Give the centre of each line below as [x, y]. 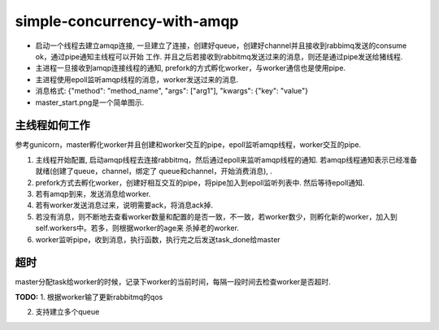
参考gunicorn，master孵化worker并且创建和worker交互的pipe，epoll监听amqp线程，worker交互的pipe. [188, 145]
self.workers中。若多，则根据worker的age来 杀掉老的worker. [137, 228]
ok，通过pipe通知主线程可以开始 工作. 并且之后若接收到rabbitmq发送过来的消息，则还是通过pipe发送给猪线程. [219, 56]
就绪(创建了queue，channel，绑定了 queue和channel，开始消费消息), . [154, 172]
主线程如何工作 [52, 126]
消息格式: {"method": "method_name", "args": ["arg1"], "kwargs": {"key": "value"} [172, 91]
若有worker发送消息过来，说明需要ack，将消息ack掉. [124, 205]
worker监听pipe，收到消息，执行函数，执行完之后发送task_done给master [158, 239]
